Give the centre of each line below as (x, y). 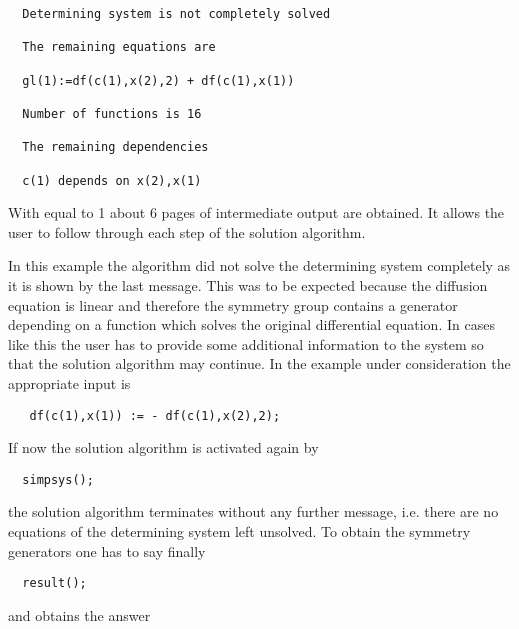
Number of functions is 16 (112, 113)
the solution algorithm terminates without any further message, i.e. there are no (253, 511)
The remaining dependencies (115, 147)
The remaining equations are (119, 47)
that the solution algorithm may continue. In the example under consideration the (259, 363)
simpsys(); (58, 479)
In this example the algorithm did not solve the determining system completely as (259, 265)
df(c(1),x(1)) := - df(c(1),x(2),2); (155, 415)
